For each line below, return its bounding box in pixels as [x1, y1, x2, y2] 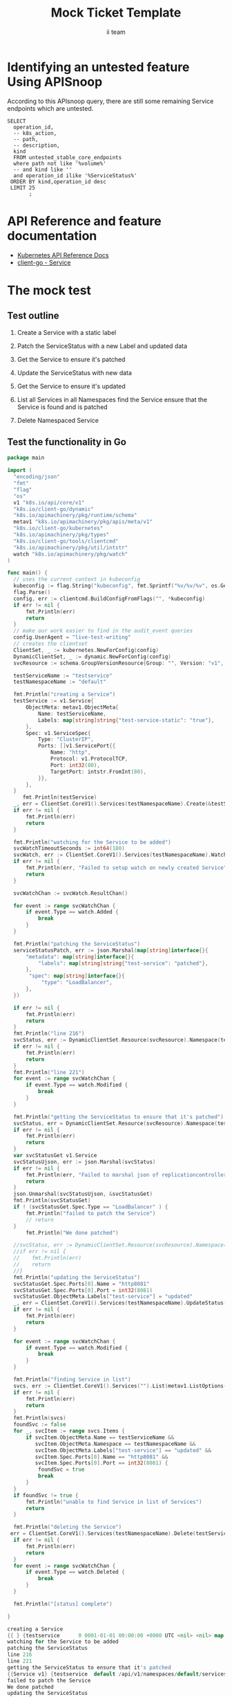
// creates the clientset [13, 640, 88, 648]
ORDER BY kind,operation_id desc [10, 178, 107, 185]
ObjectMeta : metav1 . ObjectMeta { [25, 704, 119, 711]
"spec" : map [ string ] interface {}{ [28, 972, 126, 980]
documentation [7, 228, 97, 244]
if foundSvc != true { [13, 1491, 79, 1499]
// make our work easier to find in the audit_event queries [13, 628, 193, 635]
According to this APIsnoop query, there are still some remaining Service [7, 97, 214, 105]
